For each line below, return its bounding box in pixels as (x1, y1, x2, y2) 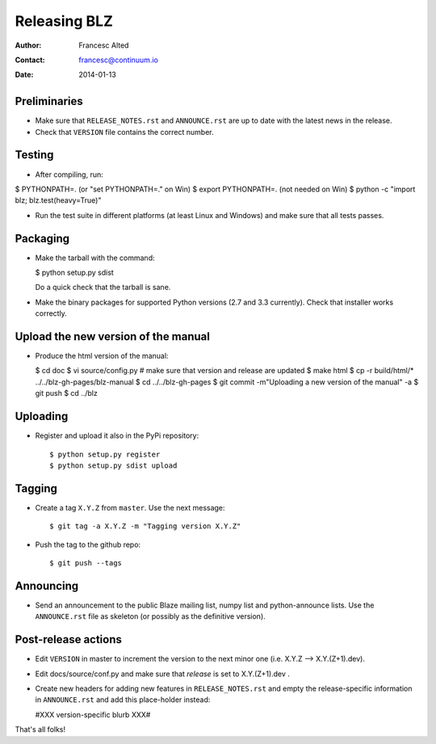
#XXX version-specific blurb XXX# (35, 709, 151, 719)
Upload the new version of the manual (15, 330, 210, 343)
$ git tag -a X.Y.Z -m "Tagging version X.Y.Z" (49, 522, 241, 531)
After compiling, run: (35, 170, 104, 179)
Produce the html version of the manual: (35, 351, 169, 361)
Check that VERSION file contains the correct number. (35, 127, 214, 137)
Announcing (15, 578, 79, 593)
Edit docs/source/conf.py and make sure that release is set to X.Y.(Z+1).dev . (35, 669, 291, 679)
